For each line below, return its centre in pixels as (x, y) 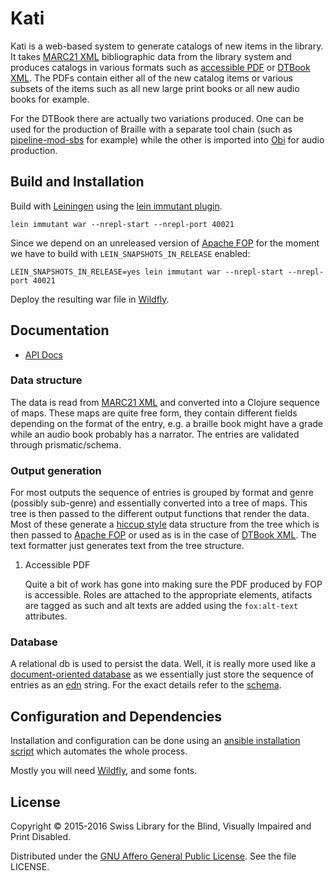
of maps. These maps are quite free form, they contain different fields (154, 413)
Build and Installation (77, 182)
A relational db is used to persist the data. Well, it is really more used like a (163, 664)
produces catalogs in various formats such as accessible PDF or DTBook (160, 67)
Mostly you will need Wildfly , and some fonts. (104, 771)
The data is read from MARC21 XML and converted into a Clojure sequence (165, 402)
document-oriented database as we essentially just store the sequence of (162, 674)
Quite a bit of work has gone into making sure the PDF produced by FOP (173, 584)
